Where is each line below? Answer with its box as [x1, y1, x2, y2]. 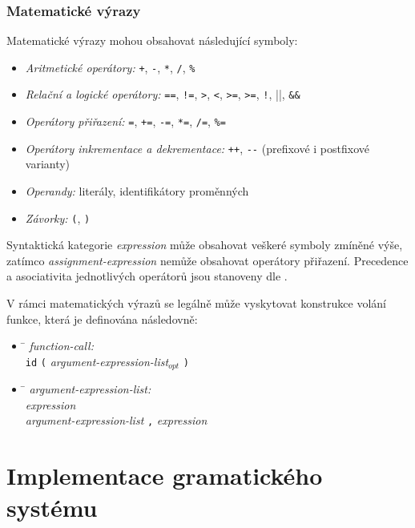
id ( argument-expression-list [25, 353, 169, 369]
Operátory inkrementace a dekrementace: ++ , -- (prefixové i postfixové [25, 139, 369, 156]
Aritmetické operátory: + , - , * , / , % [25, 58, 195, 75]
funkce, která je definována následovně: [6, 310, 198, 327]
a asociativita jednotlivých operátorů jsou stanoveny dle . [6, 268, 288, 284]
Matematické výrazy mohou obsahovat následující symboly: [6, 32, 298, 49]
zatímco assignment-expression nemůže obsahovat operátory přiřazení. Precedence [6, 252, 409, 268]
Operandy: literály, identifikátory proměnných [25, 183, 249, 200]
